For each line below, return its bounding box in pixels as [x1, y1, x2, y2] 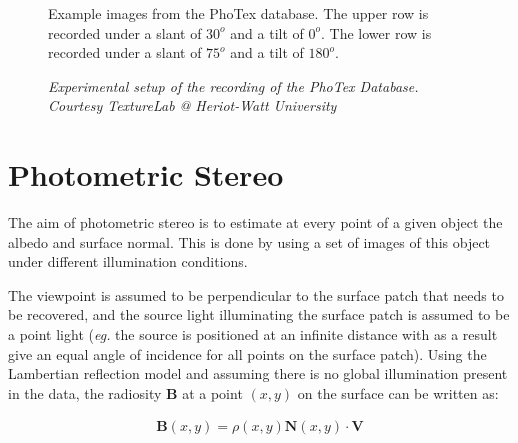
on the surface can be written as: [297, 382, 499, 403]
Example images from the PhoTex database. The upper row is [48, 3, 429, 23]
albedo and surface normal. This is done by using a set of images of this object [8, 231, 491, 252]
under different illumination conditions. [8, 251, 248, 272]
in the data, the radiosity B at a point [8, 382, 243, 403]
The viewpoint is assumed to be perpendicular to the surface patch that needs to [8, 284, 504, 305]
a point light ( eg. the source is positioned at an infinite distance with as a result [8, 324, 498, 345]
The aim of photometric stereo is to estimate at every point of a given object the [8, 212, 503, 233]
